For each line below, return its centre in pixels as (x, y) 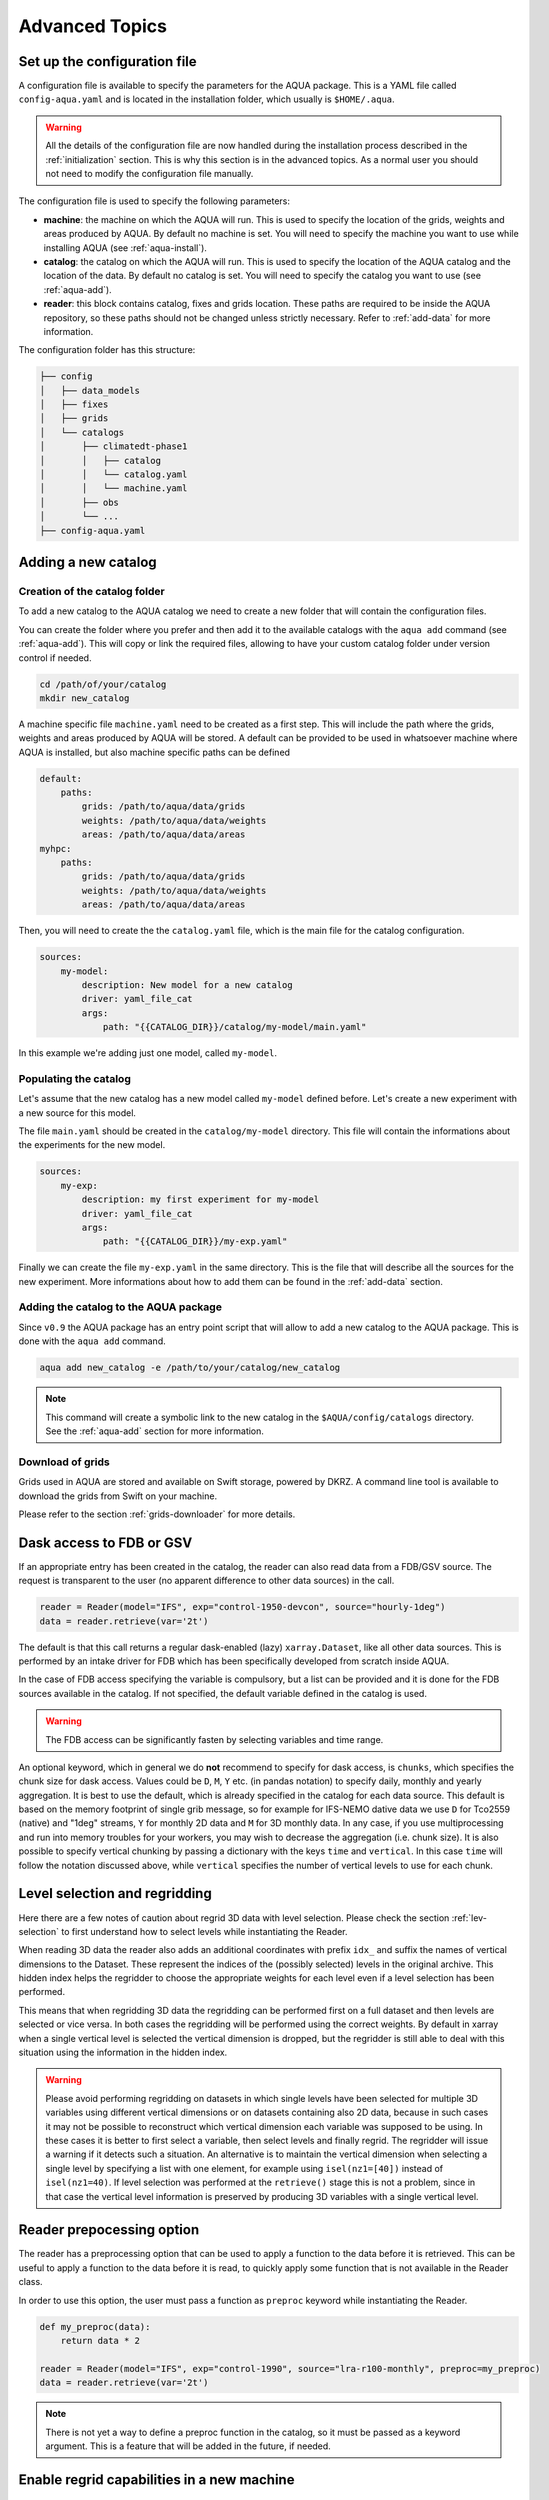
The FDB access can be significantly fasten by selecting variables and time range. (214, 1739)
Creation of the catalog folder (91, 591)
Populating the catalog (75, 1078)
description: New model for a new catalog (187, 984)
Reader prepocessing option (109, 2230)
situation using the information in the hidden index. (123, 2052)
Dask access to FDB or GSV (105, 1542)
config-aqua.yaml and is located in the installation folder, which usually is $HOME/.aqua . (206, 99)
